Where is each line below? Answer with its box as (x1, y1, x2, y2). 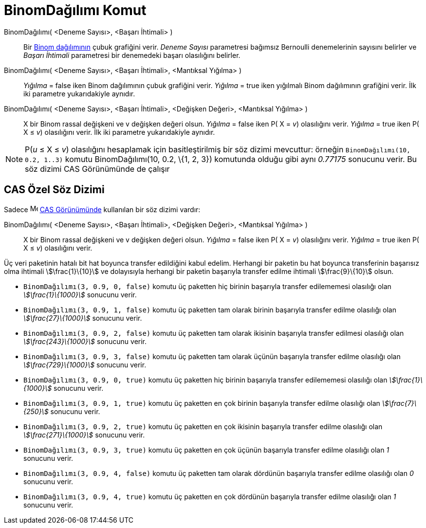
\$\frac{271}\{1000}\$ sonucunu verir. (23, 430, 145, 439)
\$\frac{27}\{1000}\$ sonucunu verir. (23, 313, 142, 322)
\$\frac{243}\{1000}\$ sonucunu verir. (23, 337, 147, 346)
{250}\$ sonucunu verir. (23, 407, 100, 416)
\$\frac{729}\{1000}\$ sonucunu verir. (23, 360, 147, 369)
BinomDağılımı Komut (4, 2, 147, 18)
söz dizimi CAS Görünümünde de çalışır (25, 164, 170, 174)
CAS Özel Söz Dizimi (4, 183, 105, 196)
